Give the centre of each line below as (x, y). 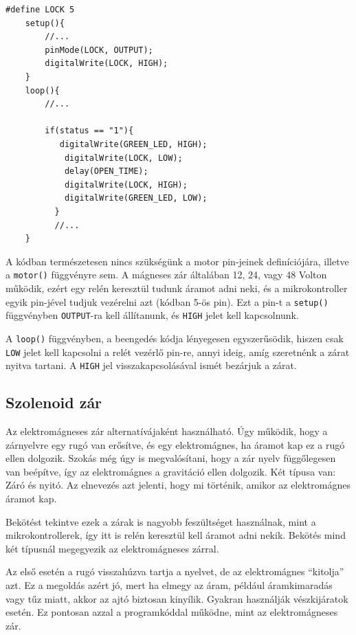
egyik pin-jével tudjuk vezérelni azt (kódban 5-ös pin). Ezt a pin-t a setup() (167, 301)
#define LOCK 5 (40, 10)
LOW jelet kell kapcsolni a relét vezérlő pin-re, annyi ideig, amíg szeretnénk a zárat (178, 352)
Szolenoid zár (54, 402)
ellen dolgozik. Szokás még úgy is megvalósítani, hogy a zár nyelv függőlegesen (171, 458)
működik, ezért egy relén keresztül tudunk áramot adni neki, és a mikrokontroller (177, 288)
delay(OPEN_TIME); (106, 171)
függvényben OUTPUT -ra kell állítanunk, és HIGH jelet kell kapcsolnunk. (152, 315)
